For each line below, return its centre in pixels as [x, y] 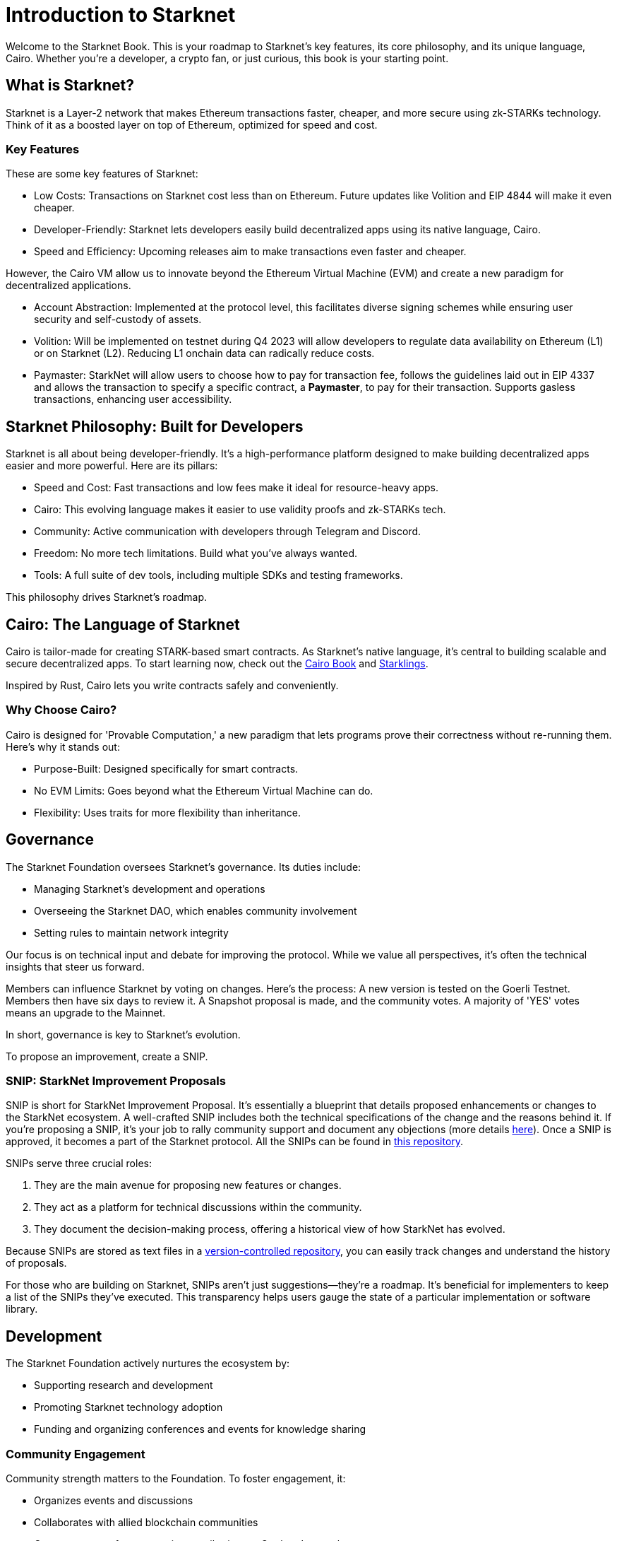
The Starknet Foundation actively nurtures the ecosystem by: [148, 1364]
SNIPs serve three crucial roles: [79, 1164]
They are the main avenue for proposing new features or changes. [188, 1185]
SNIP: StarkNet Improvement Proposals [116, 1081]
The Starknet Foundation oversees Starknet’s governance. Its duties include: [184, 867]
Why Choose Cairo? [61, 710]
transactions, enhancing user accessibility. [133, 399]
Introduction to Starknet [121, 15]
